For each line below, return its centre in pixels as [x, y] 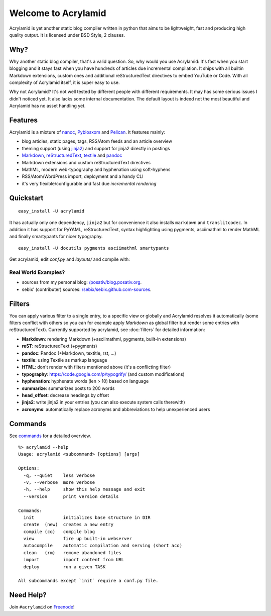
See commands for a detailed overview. [50, 436]
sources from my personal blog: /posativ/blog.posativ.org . [82, 282]
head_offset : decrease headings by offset [65, 395]
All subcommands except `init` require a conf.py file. [88, 581]
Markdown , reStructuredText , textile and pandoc [72, 155]
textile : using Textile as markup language [64, 360]
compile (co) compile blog [59, 532]
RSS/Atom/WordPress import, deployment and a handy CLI [83, 176]
